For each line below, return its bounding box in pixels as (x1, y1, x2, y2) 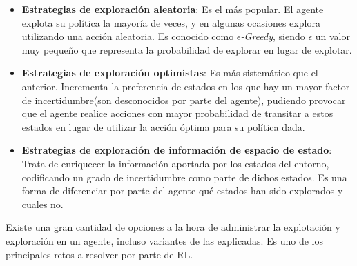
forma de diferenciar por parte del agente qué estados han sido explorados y (21, 183, 343, 198)
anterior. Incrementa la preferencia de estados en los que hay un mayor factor (21, 79, 350, 93)
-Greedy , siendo (240, 29, 305, 43)
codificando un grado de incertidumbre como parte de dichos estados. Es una (21, 170, 347, 184)
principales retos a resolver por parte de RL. (6, 247, 193, 261)
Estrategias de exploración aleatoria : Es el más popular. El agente (21, 2, 324, 16)
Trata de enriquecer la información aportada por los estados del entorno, (21, 156, 329, 170)
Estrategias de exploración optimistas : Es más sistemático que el (21, 65, 318, 80)
